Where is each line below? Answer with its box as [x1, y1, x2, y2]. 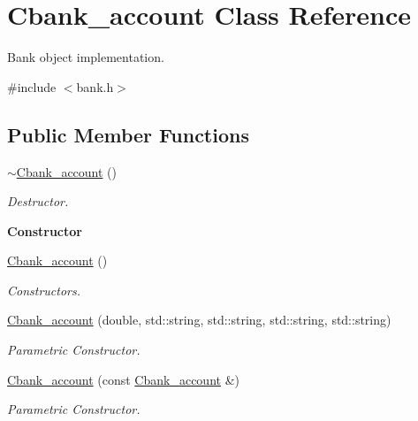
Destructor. [7, 192, 69, 210]
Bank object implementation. [7, 48, 164, 66]
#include [7, 77, 57, 96]
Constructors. [7, 280, 81, 299]
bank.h [76, 77, 114, 96]
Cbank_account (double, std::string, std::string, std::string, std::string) [7, 310, 391, 329]
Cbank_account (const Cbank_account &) [7, 370, 239, 388]
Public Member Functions [7, 120, 249, 148]
